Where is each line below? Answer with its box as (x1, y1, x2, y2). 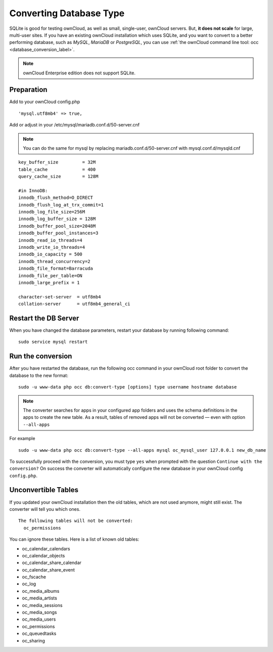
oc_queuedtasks (22, 630, 57, 637)
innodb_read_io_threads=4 (18, 237, 83, 243)
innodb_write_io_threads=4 (18, 244, 85, 250)
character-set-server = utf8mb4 (18, 294, 101, 299)
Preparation (9, 85, 48, 94)
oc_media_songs (22, 610, 57, 616)
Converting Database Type (9, 8, 125, 19)
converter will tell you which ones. (9, 506, 81, 512)
